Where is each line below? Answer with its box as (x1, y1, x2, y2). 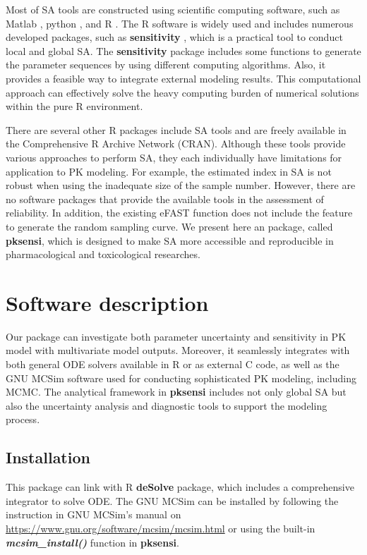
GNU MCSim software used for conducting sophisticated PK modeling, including (6, 370, 356, 385)
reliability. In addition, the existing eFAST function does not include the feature (6, 205, 353, 220)
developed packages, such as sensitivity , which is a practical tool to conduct (6, 30, 343, 44)
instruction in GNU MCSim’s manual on (6, 507, 181, 522)
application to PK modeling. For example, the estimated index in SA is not (6, 164, 332, 178)
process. (6, 412, 40, 427)
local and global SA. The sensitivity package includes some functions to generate (6, 43, 361, 58)
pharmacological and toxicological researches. (6, 247, 200, 262)
